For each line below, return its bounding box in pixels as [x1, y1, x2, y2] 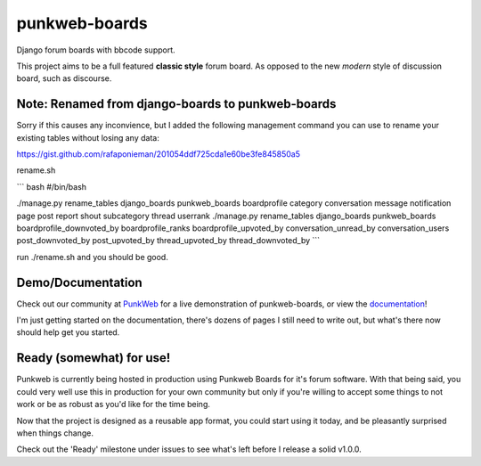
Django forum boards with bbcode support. [16, 45, 175, 55]
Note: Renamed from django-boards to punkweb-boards [16, 96, 337, 111]
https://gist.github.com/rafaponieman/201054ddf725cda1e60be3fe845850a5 [16, 149, 300, 159]
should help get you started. [16, 327, 120, 338]
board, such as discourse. [16, 73, 112, 84]
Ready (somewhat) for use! [16, 350, 171, 365]
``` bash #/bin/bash [16, 181, 87, 192]
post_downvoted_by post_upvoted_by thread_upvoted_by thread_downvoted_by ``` [16, 235, 321, 246]
